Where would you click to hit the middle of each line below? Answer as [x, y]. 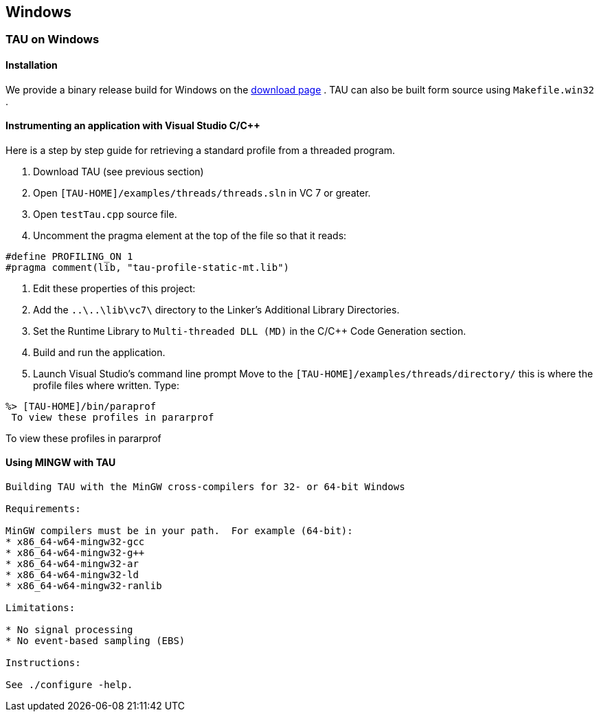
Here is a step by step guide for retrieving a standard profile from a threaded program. [201, 150]
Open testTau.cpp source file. [105, 214]
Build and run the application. [99, 352]
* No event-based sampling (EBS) [95, 641]
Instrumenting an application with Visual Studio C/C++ [133, 126]
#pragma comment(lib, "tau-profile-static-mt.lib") [148, 267]
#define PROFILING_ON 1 [69, 256]
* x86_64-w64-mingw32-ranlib [84, 586]
